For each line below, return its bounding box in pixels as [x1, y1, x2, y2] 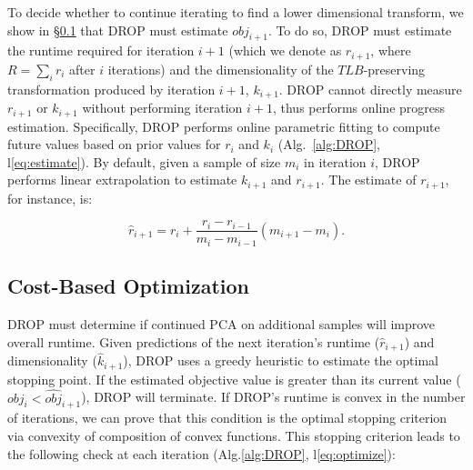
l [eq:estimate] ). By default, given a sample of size [7, 152, 281, 171]
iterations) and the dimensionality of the [107, 59, 334, 78]
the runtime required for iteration [7, 41, 195, 60]
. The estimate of [320, 170, 417, 189]
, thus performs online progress [272, 98, 446, 117]
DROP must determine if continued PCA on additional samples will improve [7, 315, 436, 334]
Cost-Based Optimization [7, 272, 249, 300]
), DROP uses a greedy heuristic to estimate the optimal [123, 351, 438, 370]
